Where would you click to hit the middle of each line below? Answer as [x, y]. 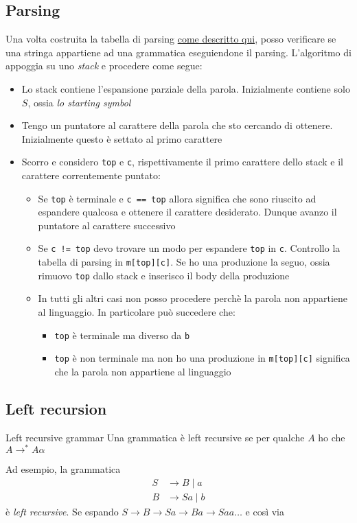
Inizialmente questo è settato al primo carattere [122, 138]
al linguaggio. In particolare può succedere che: [137, 312]
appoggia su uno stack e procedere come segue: [104, 66]
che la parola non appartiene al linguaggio [143, 371]
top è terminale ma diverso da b [122, 335]
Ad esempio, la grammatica [63, 469]
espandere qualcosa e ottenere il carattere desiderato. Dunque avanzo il [187, 212]
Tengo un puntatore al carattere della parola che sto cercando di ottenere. [177, 125]
